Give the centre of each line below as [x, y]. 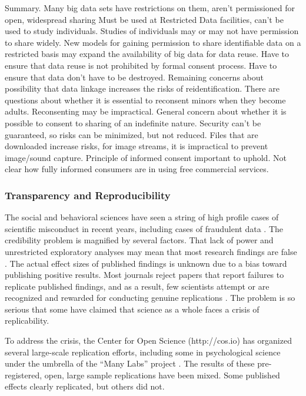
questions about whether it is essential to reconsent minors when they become [145, 100]
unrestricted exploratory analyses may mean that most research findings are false [151, 251]
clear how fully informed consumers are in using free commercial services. [137, 169]
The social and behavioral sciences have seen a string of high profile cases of [142, 217]
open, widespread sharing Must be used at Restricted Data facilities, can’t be [144, 19]
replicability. [27, 321]
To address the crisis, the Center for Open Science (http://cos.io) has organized [148, 340]
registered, [24, 375]
